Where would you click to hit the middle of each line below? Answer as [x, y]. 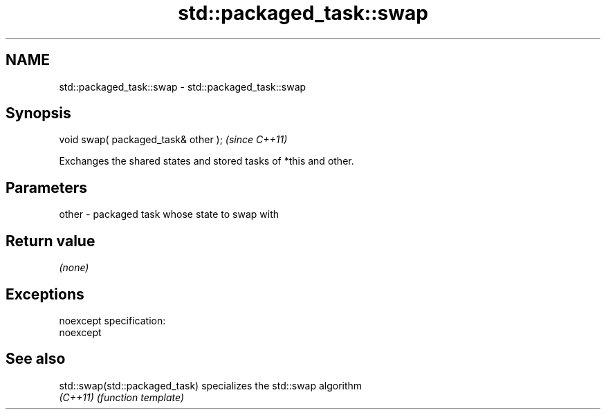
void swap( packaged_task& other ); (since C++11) [173, 140]
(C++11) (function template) [122, 397]
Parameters [46, 187]
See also [36, 359]
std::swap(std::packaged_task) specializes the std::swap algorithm [211, 385]
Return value [50, 241]
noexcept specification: [112, 320]
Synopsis [38, 113]
